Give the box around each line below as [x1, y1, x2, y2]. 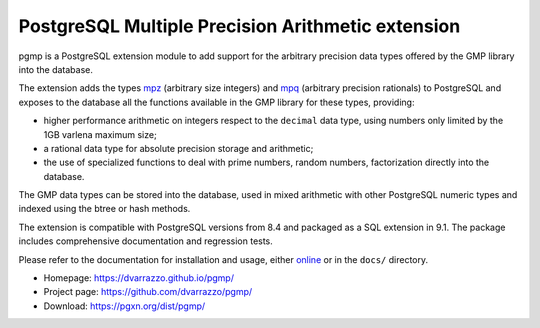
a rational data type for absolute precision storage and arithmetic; [43, 142, 314, 154]
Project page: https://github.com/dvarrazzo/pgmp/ [43, 286, 253, 298]
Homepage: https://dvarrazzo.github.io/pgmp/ [43, 272, 235, 284]
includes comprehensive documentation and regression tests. [18, 235, 274, 247]
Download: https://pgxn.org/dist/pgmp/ [43, 300, 206, 312]
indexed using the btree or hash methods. [18, 203, 191, 215]
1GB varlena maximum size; [43, 128, 157, 140]
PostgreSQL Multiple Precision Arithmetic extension [18, 15, 461, 37]
